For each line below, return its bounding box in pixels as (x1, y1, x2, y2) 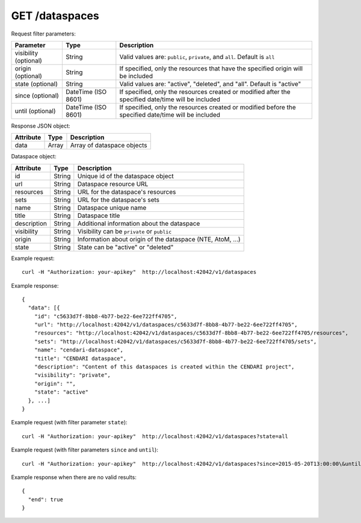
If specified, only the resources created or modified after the (119, 87, 291, 96)
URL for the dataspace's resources (77, 187, 176, 196)
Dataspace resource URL (77, 179, 149, 188)
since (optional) (14, 91, 60, 99)
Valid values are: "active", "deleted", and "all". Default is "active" (119, 79, 301, 88)
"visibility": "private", (34, 372, 111, 379)
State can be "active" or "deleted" (77, 243, 174, 251)
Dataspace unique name (77, 203, 147, 212)
